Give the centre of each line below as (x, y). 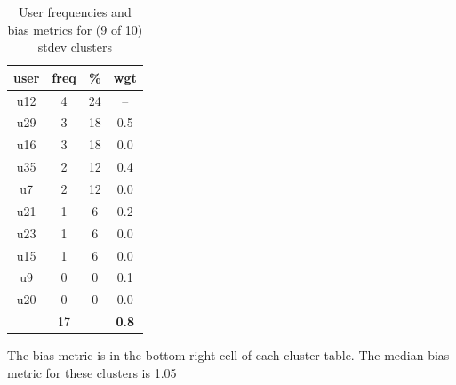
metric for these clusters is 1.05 (92, 372)
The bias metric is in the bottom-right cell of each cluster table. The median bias (228, 355)
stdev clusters (75, 47)
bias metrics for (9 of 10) (75, 29)
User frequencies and (75, 12)
